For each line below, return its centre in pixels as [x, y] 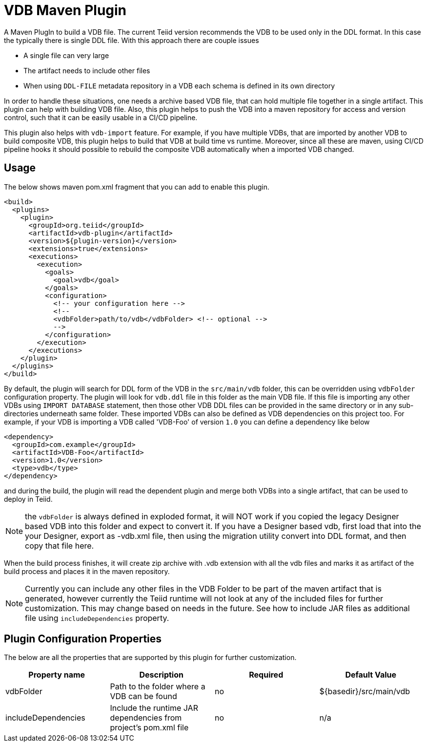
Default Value [371, 675]
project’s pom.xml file [149, 728]
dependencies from [146, 718]
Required [266, 675]
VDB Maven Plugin [65, 10]
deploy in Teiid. [28, 499]
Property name [57, 675]
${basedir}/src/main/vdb [365, 692]
